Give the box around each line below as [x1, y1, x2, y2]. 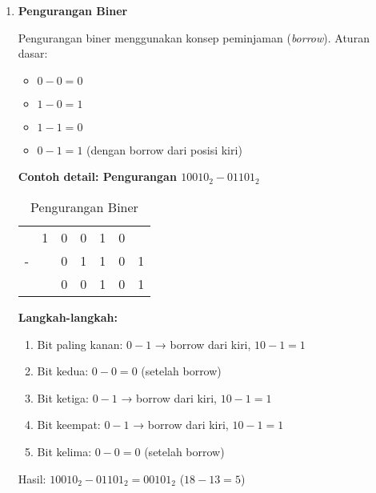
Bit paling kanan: [37, 335, 123, 352]
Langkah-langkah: [18, 308, 118, 325]
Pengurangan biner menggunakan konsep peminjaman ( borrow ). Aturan [18, 29, 370, 46]
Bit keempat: [37, 416, 101, 433]
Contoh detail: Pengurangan [18, 168, 177, 185]
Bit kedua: [37, 363, 89, 379]
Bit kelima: [37, 443, 92, 459]
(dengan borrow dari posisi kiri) [86, 141, 242, 158]
